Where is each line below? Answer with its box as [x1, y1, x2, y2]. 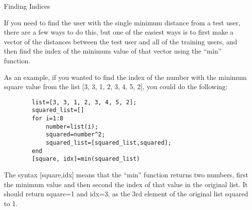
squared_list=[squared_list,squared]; [45, 139, 172, 147]
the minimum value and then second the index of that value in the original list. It [4, 179, 248, 189]
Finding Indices [4, 1, 50, 11]
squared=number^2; [45, 131, 105, 138]
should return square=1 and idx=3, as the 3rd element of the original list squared [4, 189, 249, 199]
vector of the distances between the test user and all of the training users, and [4, 36, 237, 46]
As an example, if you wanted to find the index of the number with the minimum [4, 72, 247, 82]
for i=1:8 [32, 115, 63, 122]
